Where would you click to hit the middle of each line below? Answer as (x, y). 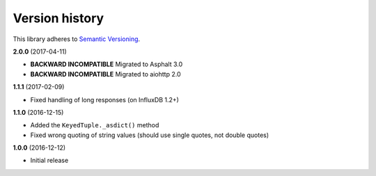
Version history (58, 18)
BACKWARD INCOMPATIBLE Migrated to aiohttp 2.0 (105, 74)
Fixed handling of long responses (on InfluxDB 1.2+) (104, 99)
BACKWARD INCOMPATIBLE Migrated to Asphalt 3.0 (107, 64)
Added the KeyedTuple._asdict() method (95, 125)
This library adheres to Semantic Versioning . (77, 39)
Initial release (49, 161)
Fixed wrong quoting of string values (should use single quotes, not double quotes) (150, 135)
